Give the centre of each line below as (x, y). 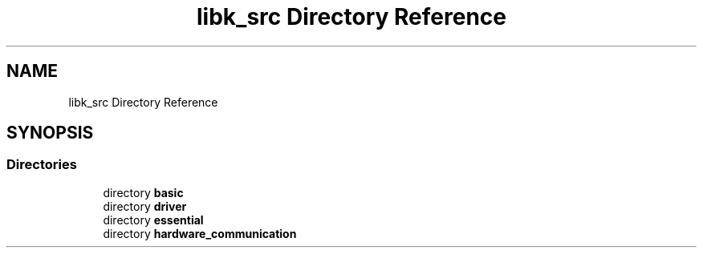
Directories (42, 165)
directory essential (153, 220)
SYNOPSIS (50, 133)
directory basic (143, 192)
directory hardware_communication (200, 233)
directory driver (145, 206)
